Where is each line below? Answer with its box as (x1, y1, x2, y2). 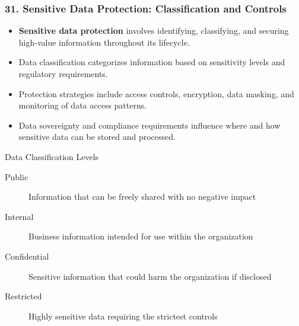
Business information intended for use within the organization (28, 230, 253, 242)
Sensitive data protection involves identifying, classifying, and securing (18, 24, 289, 37)
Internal (5, 210, 34, 222)
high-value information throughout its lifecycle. (18, 36, 190, 48)
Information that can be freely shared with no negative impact (28, 190, 256, 203)
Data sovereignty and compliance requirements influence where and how (18, 119, 281, 131)
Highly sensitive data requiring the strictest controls (28, 309, 218, 322)
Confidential (5, 250, 49, 262)
